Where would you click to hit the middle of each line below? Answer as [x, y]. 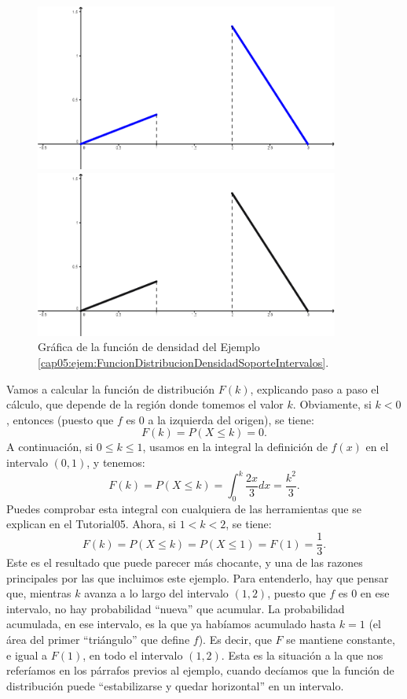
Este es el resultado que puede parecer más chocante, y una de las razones [185, 562]
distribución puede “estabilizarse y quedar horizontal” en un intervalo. [175, 685]
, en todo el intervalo [133, 655]
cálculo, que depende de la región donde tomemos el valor [145, 404]
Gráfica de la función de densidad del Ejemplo [149, 347]
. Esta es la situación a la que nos [302, 655]
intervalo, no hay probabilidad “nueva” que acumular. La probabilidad [176, 608]
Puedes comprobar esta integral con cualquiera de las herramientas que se [184, 508]
